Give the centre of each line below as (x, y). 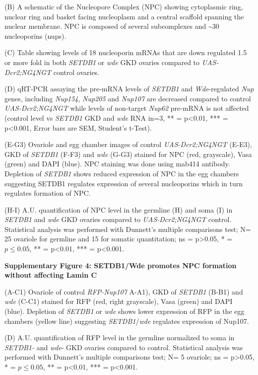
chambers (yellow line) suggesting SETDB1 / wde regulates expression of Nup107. (127, 321)
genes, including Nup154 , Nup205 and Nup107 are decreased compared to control (128, 98)
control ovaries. (76, 72)
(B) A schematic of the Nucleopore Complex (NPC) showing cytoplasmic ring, (124, 6)
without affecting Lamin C (51, 275)
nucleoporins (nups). (35, 36)
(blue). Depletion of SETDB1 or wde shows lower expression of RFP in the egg (125, 311)
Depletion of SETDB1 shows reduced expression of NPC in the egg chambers (122, 173)
